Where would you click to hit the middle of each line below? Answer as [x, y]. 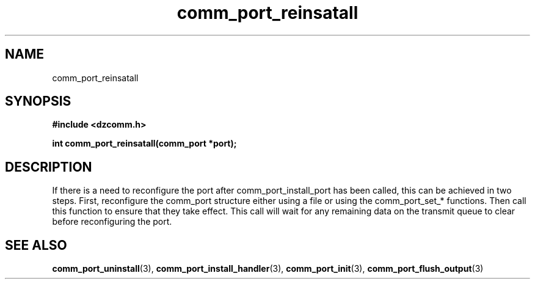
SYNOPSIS [38, 101]
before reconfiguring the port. [112, 222]
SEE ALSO [36, 245]
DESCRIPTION [49, 167]
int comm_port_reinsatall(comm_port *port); [144, 144]
